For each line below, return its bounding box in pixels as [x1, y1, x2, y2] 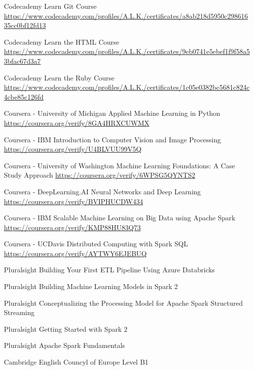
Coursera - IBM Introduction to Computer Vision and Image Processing [4, 134, 221, 144]
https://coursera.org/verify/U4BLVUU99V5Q [4, 144, 142, 154]
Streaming [4, 307, 35, 317]
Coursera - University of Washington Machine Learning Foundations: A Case [4, 160, 235, 170]
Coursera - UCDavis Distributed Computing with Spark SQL [4, 238, 188, 249]
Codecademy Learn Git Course [4, 1, 97, 11]
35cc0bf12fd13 [4, 20, 46, 30]
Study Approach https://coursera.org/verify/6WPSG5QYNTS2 [4, 170, 196, 180]
